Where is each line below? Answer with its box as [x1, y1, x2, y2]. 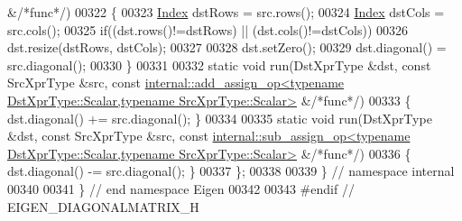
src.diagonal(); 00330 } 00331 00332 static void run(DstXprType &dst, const [7, 55, 431, 74]
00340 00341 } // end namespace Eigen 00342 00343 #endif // [7, 179, 355, 198]
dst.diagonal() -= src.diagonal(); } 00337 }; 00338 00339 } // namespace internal [7, 161, 455, 180]
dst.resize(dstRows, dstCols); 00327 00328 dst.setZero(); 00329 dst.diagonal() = [7, 38, 447, 57]
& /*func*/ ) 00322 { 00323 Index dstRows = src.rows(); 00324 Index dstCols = [7, 3, 445, 21]
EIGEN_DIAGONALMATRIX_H [7, 197, 199, 216]
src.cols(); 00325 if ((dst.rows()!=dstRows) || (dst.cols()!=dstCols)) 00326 [7, 20, 408, 39]
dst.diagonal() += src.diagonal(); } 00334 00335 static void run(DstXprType [7, 108, 432, 127]
